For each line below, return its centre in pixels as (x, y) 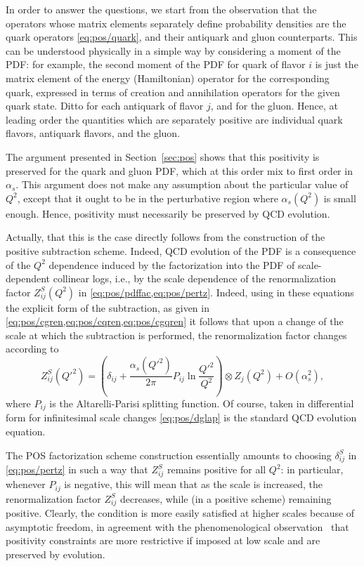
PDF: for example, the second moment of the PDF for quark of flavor (156, 64)
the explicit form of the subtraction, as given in (108, 307)
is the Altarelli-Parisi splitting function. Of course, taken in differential (202, 403)
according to (32, 349)
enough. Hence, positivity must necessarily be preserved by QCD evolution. (168, 213)
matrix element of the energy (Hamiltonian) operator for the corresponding (168, 78)
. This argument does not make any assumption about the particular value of (182, 184)
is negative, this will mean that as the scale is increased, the (193, 484)
